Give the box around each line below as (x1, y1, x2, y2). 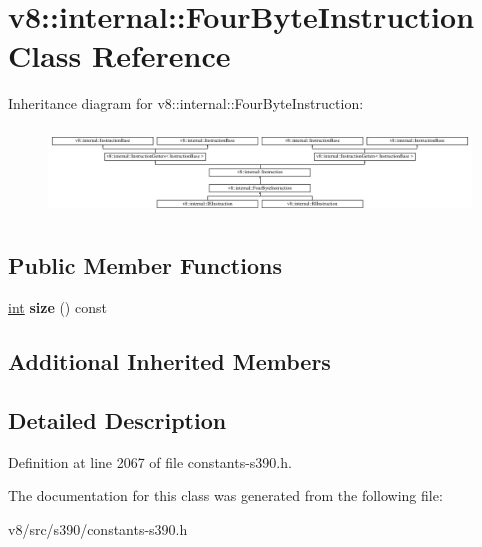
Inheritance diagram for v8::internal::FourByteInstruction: (8, 93, 364, 114)
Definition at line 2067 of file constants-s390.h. (8, 451, 292, 472)
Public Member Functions (8, 250, 282, 281)
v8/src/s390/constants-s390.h (8, 518, 188, 539)
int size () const (8, 297, 107, 318)
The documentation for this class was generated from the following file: (8, 485, 443, 506)
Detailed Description (8, 404, 227, 435)
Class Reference (8, 35, 231, 76)
